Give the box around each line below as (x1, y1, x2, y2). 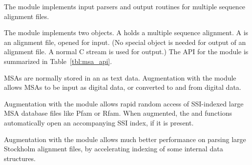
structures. (4, 153, 36, 163)
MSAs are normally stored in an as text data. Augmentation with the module (4, 72, 236, 82)
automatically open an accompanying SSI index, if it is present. (4, 117, 194, 127)
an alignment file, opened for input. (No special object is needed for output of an (4, 37, 246, 47)
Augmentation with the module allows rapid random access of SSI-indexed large (4, 98, 244, 108)
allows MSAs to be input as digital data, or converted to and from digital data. (4, 82, 241, 92)
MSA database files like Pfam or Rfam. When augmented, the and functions (4, 108, 232, 118)
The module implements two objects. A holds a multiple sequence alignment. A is (4, 27, 249, 38)
